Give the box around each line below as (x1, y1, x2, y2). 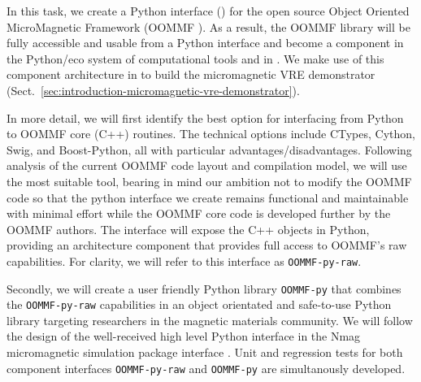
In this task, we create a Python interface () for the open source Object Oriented (7, 2, 410, 19)
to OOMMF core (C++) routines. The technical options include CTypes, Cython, (7, 125, 415, 142)
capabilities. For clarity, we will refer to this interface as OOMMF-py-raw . (7, 252, 362, 269)
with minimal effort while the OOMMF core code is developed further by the (7, 205, 391, 222)
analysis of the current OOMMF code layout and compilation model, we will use (7, 157, 407, 174)
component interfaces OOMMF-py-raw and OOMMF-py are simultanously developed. (7, 359, 406, 376)
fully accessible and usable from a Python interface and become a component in (7, 34, 404, 51)
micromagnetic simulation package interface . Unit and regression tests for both (7, 344, 403, 361)
